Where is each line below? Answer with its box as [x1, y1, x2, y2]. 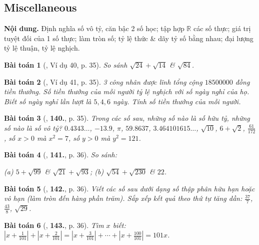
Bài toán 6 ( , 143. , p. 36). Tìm [4, 219, 104, 230]
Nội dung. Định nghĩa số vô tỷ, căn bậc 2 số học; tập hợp [4, 23, 184, 34]
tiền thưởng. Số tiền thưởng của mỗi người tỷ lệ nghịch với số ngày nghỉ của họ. [4, 86, 249, 97]
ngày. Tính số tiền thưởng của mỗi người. [112, 96, 241, 106]
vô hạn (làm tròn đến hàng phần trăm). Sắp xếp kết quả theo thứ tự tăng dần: [4, 193, 242, 203]
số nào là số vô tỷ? [4, 122, 62, 133]
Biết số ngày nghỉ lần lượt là [4, 96, 91, 106]
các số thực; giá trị [193, 23, 251, 34]
